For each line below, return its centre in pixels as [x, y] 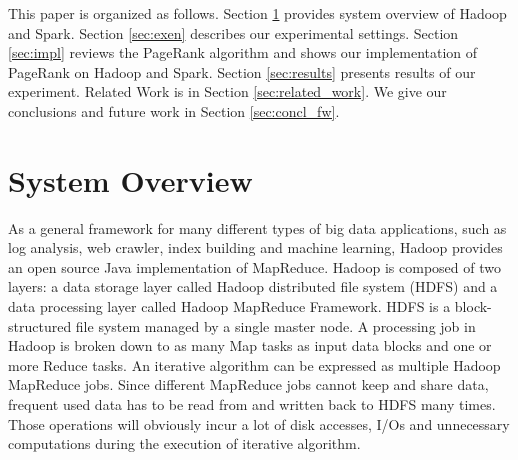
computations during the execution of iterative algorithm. [184, 443]
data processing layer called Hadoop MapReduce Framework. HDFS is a [229, 306]
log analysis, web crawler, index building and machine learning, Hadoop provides [255, 247]
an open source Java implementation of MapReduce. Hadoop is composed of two [254, 266]
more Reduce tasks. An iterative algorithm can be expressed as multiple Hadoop [254, 364]
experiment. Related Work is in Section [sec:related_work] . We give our [227, 91]
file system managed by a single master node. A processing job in [275, 325]
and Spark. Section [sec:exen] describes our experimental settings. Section [233, 32]
